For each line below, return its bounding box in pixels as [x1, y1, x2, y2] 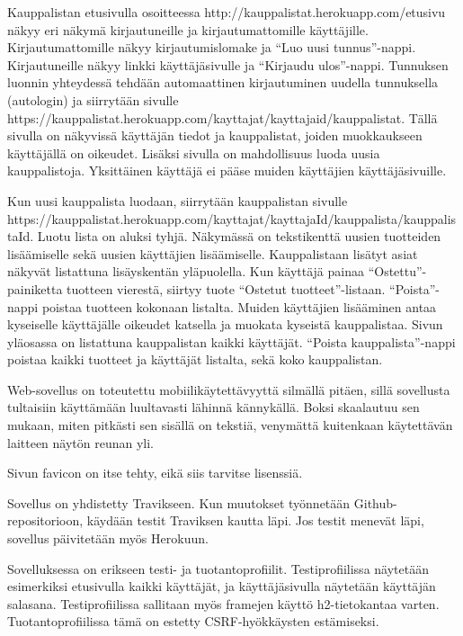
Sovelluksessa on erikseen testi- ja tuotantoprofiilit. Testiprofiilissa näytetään [7, 559, 429, 578]
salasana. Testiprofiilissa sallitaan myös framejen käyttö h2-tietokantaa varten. [7, 594, 440, 613]
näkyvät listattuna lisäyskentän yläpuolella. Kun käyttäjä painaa [7, 262, 364, 281]
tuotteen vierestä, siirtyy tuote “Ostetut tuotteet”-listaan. [67, 279, 386, 298]
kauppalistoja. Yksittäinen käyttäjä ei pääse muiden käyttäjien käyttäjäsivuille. [7, 161, 447, 180]
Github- [353, 493, 397, 512]
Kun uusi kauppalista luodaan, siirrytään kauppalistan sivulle [7, 191, 348, 210]
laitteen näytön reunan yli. [7, 433, 155, 452]
